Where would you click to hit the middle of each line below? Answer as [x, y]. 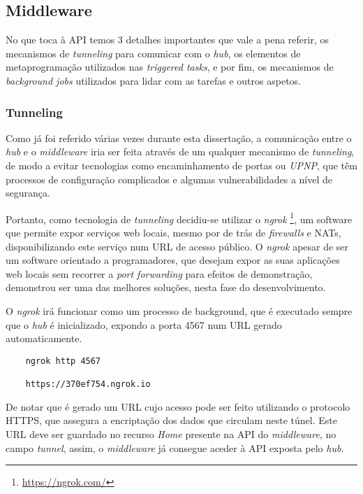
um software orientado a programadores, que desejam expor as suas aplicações [173, 260]
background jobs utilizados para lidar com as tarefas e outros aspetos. [153, 80]
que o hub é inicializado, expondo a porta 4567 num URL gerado [144, 324]
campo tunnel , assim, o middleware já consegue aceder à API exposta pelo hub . [175, 447]
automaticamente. [44, 338]
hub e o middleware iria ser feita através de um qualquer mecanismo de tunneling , [180, 151]
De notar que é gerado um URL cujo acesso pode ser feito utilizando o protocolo [178, 406]
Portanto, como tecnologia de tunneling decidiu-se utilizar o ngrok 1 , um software [179, 218]
